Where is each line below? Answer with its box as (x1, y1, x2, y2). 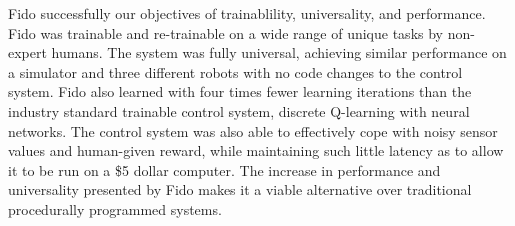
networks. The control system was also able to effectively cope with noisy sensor (8, 120, 498, 141)
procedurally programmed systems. (8, 198, 222, 219)
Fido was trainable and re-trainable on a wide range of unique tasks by (8, 22, 443, 43)
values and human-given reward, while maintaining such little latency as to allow (8, 140, 504, 161)
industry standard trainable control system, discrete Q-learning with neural (8, 100, 470, 121)
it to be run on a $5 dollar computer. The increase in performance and (8, 159, 441, 180)
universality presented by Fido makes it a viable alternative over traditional (8, 179, 472, 200)
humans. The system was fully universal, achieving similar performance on (51, 42, 507, 63)
